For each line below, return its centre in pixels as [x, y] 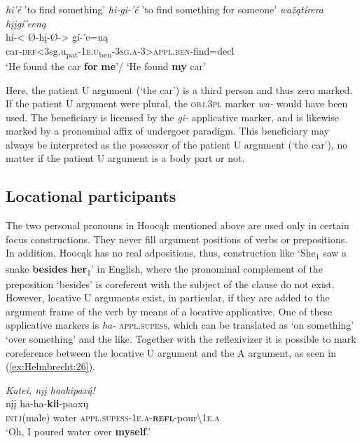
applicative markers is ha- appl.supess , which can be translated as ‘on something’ [180, 325]
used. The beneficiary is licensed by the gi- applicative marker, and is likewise [172, 117]
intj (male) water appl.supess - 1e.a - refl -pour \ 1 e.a [113, 417]
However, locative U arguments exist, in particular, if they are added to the [168, 298]
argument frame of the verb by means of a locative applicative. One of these [169, 311]
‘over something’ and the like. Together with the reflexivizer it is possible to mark [181, 339]
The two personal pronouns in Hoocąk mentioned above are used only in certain [177, 225]
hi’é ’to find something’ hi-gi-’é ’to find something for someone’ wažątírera [165, 9]
